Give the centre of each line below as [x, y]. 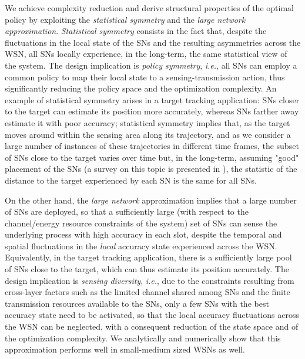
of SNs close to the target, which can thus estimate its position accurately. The [147, 269]
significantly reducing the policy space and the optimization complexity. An [141, 88]
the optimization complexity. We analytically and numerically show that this [143, 338]
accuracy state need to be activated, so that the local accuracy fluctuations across [152, 315]
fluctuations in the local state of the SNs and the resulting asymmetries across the [153, 42]
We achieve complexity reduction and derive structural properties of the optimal [149, 8]
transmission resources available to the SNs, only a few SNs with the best [137, 303]
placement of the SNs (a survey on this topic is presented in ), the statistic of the [151, 169]
